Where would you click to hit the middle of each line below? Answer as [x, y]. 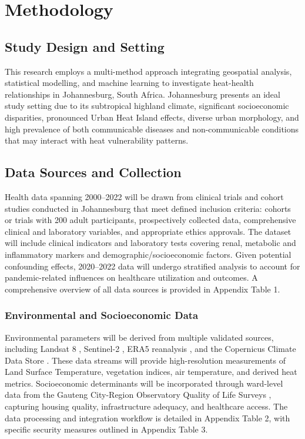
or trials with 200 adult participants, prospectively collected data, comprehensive [150, 220]
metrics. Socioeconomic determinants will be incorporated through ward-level [144, 383]
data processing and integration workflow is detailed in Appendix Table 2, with [148, 418]
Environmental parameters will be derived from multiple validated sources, [139, 337]
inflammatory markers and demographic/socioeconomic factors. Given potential [148, 254]
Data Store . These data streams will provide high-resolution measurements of [145, 360]
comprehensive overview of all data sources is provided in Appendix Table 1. [143, 289]
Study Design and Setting [85, 46]
